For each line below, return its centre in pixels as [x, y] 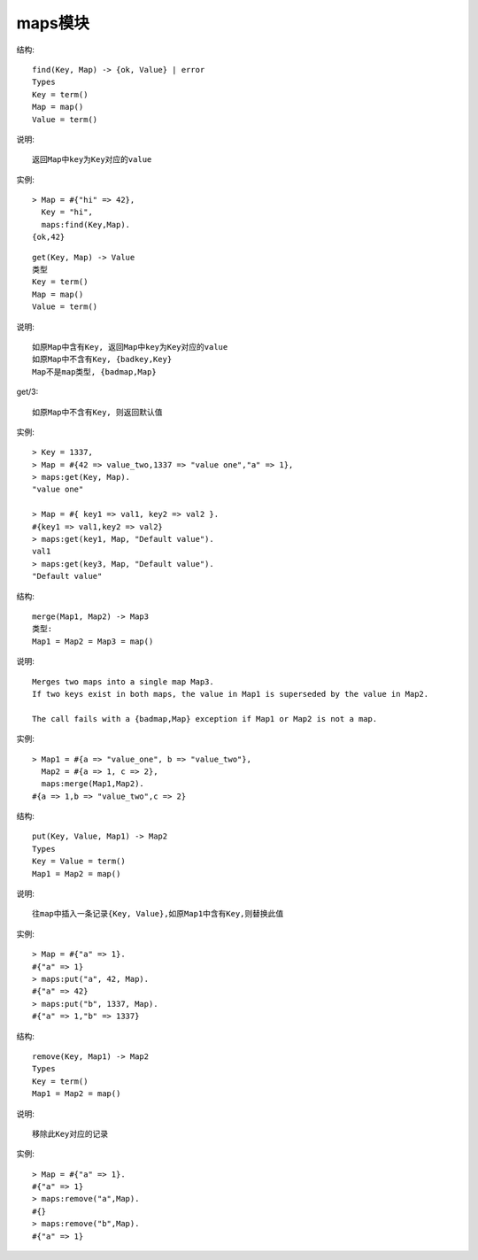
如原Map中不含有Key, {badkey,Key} [102, 359]
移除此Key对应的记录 [70, 1134]
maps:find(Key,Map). [86, 224]
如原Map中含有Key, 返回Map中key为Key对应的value [130, 347]
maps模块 [53, 23]
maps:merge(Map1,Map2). [93, 784]
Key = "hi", [67, 212]
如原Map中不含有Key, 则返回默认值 [97, 412]
